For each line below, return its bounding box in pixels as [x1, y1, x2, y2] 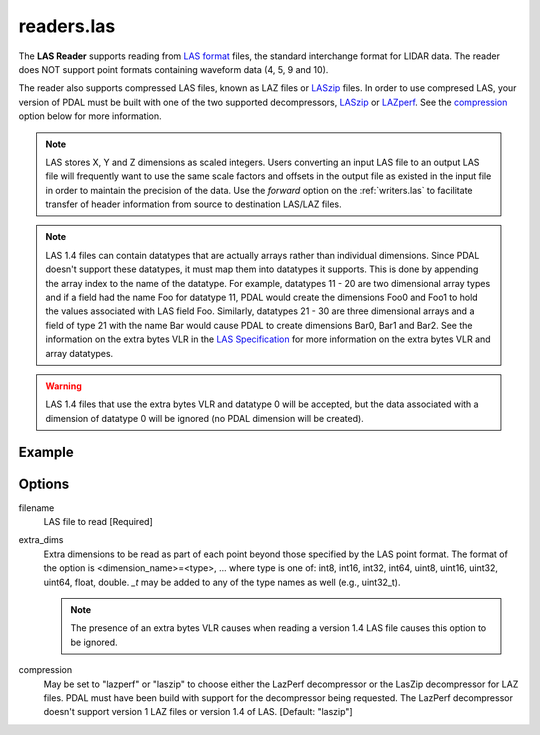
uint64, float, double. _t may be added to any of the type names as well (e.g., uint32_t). [43, 576, 401, 588]
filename [18, 501, 55, 514]
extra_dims [18, 534, 64, 546]
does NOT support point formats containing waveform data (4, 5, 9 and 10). [18, 63, 329, 75]
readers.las [18, 15, 116, 37]
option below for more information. [18, 110, 162, 122]
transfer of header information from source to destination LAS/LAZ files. [45, 198, 342, 210]
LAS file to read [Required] [43, 516, 154, 528]
